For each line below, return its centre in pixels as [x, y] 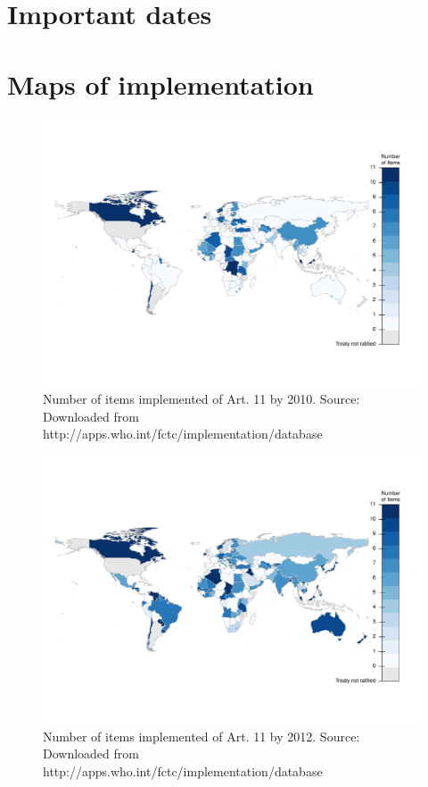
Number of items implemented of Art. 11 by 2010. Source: [202, 399]
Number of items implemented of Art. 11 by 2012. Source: [202, 736]
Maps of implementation [160, 84]
